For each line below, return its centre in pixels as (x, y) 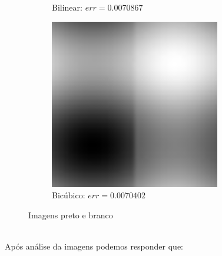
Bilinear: (67, 7)
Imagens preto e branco (71, 215)
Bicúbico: (69, 195)
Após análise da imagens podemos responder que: (94, 246)
